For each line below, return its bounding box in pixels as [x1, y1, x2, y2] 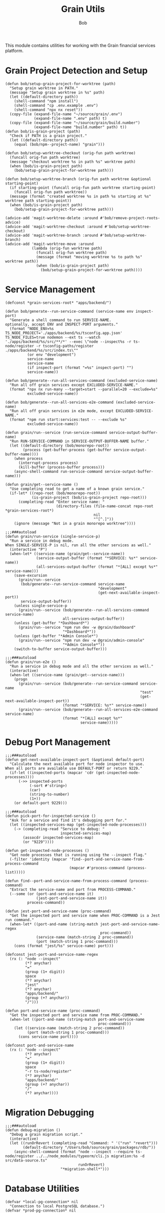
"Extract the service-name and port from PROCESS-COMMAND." [9, 887, 136, 892]
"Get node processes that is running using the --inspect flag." [9, 852, 147, 857]
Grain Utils [61, 3, 105, 15]
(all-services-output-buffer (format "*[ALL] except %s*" [36, 564, 158, 569]
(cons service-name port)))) [18, 1034, 79, 1039]
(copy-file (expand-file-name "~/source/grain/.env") [9, 111, 123, 117]
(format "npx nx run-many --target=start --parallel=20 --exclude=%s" [9, 387, 158, 392]
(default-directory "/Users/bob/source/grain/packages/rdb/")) [23, 1145, 156, 1150]
